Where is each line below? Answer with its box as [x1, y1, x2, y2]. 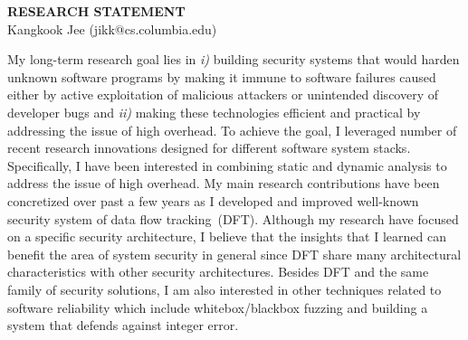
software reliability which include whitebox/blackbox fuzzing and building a [7, 297, 428, 316]
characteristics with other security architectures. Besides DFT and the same [7, 262, 429, 281]
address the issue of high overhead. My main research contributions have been [7, 174, 440, 193]
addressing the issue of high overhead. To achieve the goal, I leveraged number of [7, 120, 457, 139]
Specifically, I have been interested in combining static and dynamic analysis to [7, 156, 447, 175]
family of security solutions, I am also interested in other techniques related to [7, 279, 442, 298]
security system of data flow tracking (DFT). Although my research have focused [7, 209, 459, 228]
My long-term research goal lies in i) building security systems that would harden [7, 50, 460, 69]
